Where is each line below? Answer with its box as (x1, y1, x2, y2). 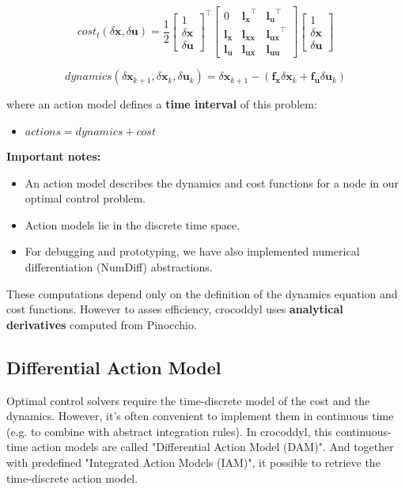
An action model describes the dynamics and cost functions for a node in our (25, 174, 399, 191)
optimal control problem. (25, 190, 146, 207)
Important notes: (6, 148, 101, 165)
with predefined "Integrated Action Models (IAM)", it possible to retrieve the (6, 453, 380, 470)
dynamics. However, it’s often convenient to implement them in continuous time (6, 407, 394, 424)
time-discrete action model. (6, 469, 138, 486)
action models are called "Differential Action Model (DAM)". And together (31, 438, 394, 455)
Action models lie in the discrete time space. (25, 216, 240, 233)
